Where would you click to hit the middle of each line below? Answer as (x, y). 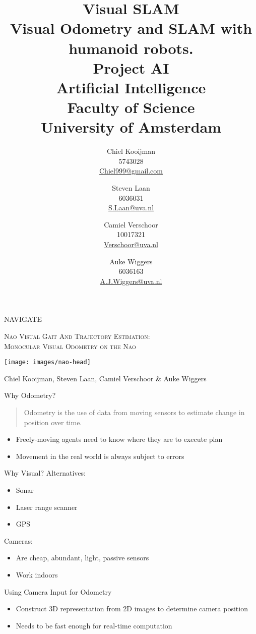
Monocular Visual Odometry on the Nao (70, 346)
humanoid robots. (131, 48)
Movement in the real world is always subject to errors (100, 456)
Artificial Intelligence (131, 87)
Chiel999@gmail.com (131, 171)
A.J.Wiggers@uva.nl (131, 281)
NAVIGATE (23, 319)
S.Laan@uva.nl (131, 208)
